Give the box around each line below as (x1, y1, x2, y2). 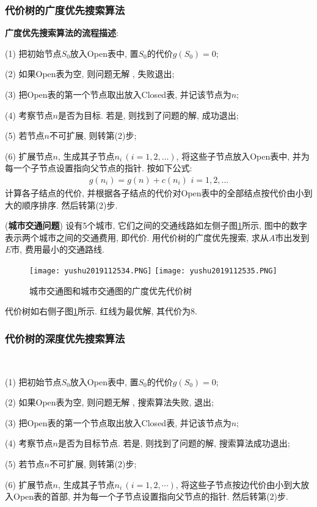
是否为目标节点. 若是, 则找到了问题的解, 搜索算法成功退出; (57, 437, 290, 450)
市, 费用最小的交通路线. (11, 243, 104, 256)
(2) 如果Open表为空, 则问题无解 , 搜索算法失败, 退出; (5, 396, 214, 409)
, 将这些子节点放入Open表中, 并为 (176, 149, 310, 162)
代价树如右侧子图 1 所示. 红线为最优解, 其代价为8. (5, 305, 197, 317)
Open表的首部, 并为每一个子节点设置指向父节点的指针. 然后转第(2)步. (13, 490, 288, 503)
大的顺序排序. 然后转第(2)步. (5, 198, 118, 211)
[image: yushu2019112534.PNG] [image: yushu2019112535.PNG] (29, 266, 277, 275)
